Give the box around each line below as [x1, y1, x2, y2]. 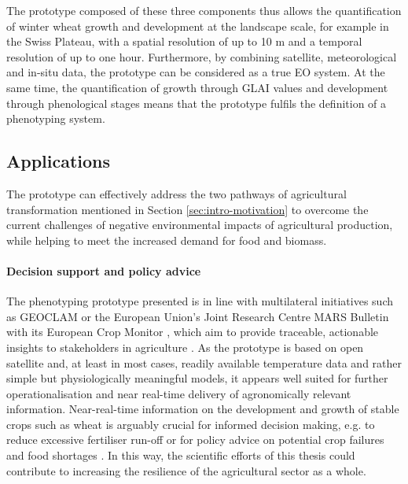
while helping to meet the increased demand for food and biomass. [6, 231, 327, 248]
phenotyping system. [6, 110, 105, 127]
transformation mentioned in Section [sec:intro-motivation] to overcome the [6, 201, 369, 217]
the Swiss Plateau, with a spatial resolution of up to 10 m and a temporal [6, 33, 362, 50]
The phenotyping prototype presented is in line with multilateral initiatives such [6, 293, 394, 309]
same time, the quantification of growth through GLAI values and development [6, 79, 388, 95]
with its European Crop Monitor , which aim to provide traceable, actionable [6, 323, 379, 340]
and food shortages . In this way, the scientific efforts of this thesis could [6, 447, 355, 464]
